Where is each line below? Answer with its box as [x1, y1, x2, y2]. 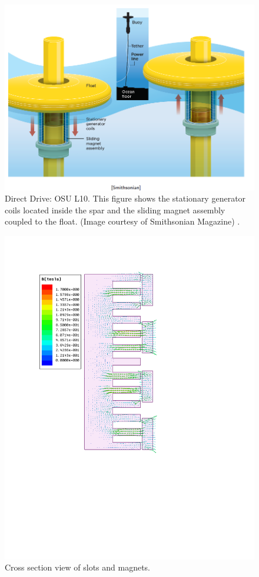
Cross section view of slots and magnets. [5, 561, 151, 573]
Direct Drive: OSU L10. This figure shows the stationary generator [5, 192, 246, 205]
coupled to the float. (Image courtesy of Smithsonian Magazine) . [5, 215, 240, 227]
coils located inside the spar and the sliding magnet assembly [5, 203, 225, 216]
